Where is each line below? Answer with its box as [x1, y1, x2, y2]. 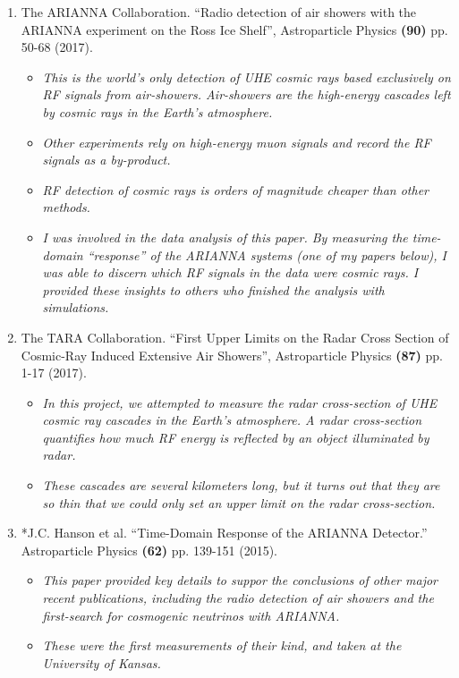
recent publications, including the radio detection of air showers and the [42, 589, 434, 607]
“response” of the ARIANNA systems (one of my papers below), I [87, 245, 446, 264]
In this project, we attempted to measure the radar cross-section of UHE [42, 393, 438, 411]
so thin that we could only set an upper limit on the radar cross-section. [42, 493, 436, 512]
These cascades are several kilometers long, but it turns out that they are [42, 476, 440, 495]
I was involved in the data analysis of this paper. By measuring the [42, 227, 408, 246]
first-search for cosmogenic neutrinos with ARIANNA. [42, 606, 340, 624]
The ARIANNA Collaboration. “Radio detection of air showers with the [21, 3, 417, 21]
